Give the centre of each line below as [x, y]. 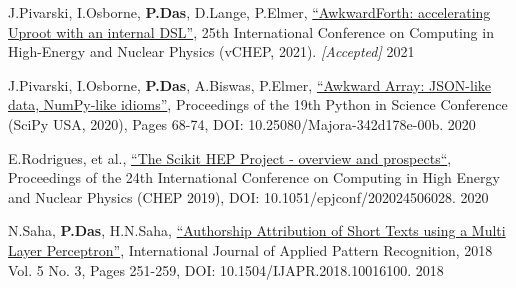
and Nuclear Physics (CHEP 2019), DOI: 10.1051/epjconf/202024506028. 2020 [248, 196]
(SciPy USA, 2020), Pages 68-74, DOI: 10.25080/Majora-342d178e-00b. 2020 [242, 123]
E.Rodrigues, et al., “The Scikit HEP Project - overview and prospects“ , [230, 157]
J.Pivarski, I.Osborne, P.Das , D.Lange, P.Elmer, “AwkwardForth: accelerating [249, 12]
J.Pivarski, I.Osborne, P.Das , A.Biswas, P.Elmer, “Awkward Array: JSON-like [250, 84]
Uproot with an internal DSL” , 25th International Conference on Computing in [251, 31]
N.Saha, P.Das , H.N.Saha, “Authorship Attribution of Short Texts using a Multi [257, 230]
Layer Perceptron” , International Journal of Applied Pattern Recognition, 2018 [250, 249]
